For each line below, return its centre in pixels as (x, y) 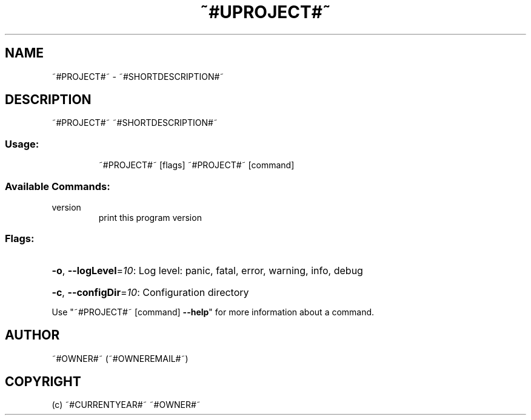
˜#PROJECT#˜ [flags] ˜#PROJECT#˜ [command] (196, 165)
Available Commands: (58, 186)
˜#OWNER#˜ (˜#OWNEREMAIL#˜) (120, 358)
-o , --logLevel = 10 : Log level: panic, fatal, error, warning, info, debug (207, 270)
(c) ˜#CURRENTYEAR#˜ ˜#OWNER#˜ (126, 405)
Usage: (22, 144)
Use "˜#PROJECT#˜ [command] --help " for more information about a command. (213, 312)
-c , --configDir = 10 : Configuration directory (150, 292)
